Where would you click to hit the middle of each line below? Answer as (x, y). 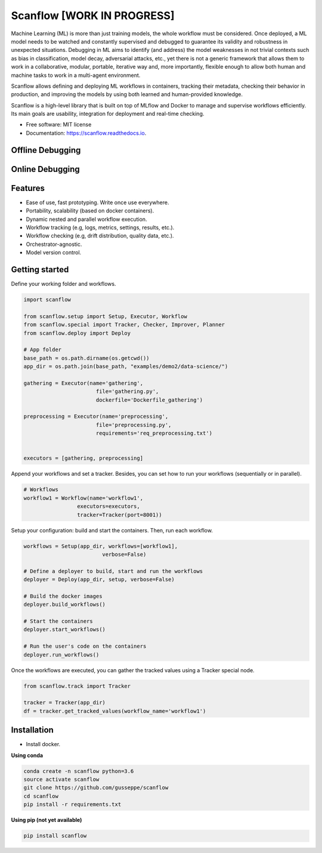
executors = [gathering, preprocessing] (83, 458)
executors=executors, (108, 506)
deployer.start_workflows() (64, 629)
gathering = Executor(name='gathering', (83, 383)
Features (28, 188)
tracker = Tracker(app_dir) (64, 703)
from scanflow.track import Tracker (77, 686)
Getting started (40, 270)
